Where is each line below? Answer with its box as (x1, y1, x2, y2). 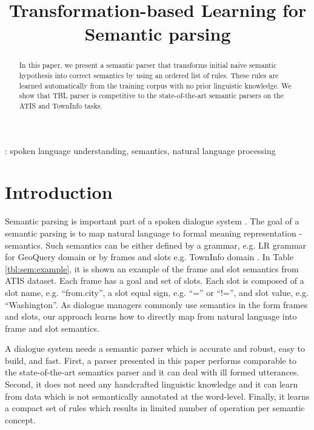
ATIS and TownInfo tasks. (19, 100, 102, 110)
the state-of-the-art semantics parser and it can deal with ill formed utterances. (5, 366, 299, 378)
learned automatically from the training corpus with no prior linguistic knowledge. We (19, 80, 292, 90)
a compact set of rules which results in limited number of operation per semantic (5, 401, 305, 414)
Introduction (5, 180, 113, 204)
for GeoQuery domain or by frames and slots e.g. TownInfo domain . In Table (5, 250, 294, 263)
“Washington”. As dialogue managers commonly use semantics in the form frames (5, 298, 308, 311)
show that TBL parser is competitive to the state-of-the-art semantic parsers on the (19, 90, 284, 101)
